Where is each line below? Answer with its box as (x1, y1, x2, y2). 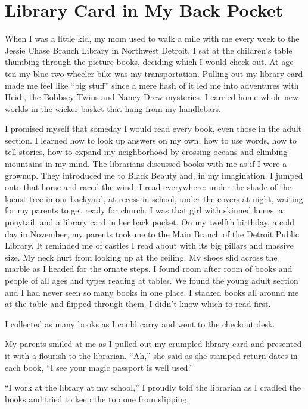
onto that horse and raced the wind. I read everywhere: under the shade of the (5, 181, 292, 193)
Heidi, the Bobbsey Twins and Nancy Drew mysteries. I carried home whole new (5, 91, 299, 103)
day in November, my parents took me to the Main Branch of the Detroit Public (5, 227, 299, 240)
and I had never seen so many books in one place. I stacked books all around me (5, 286, 299, 298)
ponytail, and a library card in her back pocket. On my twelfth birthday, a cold (5, 216, 294, 228)
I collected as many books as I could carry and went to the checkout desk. (5, 317, 275, 330)
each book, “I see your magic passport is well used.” (5, 361, 194, 373)
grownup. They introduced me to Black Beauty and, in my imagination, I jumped (5, 169, 303, 181)
